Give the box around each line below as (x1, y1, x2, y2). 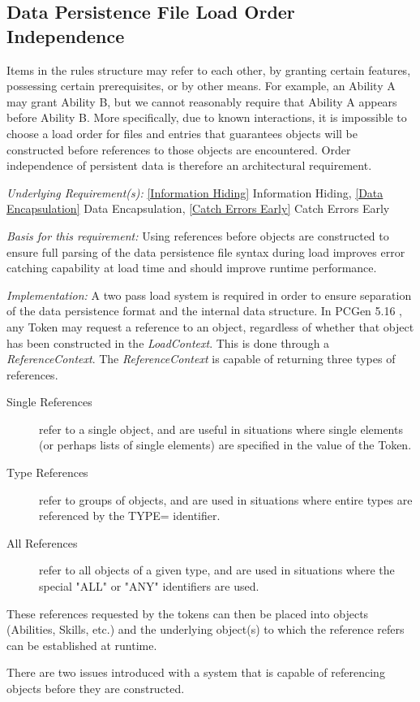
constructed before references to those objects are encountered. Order (6, 141, 351, 158)
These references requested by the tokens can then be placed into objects (6, 604, 369, 622)
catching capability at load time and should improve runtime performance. (6, 259, 377, 276)
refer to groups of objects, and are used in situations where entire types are (39, 491, 413, 508)
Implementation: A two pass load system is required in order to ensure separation (6, 286, 412, 303)
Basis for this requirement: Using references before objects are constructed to (6, 227, 389, 244)
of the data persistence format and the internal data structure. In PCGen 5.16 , (6, 302, 403, 319)
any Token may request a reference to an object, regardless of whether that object (6, 318, 414, 335)
